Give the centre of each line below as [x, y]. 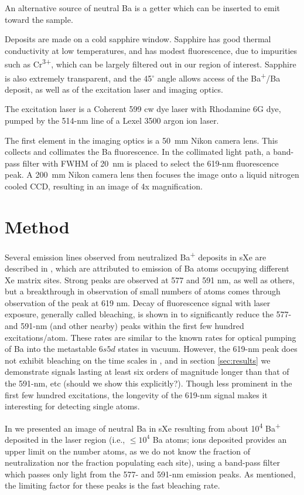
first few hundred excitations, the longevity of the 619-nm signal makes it [136, 394]
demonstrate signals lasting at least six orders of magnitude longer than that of [147, 372]
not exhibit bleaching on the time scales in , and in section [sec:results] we [138, 360]
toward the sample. [39, 19]
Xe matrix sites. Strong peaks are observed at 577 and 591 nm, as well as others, [150, 279]
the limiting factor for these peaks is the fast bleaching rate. [112, 485]
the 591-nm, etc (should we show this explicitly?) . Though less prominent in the [148, 383]
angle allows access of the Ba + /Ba [219, 77]
